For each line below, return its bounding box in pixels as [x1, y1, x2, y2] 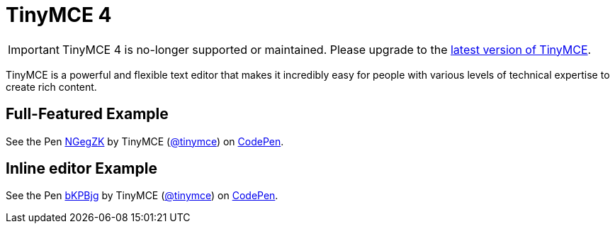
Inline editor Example [6, 160, 157, 178]
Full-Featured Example [6, 105, 169, 123]
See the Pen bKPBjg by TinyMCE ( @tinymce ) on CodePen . [6, 189, 278, 202]
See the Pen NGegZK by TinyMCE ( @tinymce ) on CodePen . [6, 135, 284, 147]
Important [8, 42, 60, 57]
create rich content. [6, 80, 97, 93]
